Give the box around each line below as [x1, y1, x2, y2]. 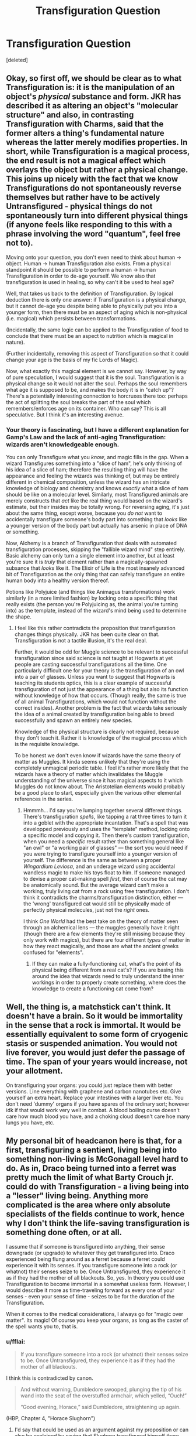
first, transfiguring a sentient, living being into [6, 1145, 177, 1155]
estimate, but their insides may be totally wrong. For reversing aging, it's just [6, 504, 190, 511]
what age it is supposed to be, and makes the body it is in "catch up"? [6, 386, 174, 393]
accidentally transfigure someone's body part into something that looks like [6, 516, 188, 523]
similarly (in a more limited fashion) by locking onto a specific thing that [6, 594, 178, 601]
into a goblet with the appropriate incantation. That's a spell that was [23, 819, 188, 826]
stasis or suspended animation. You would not [6, 1038, 178, 1049]
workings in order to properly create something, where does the [32, 979, 186, 986]
